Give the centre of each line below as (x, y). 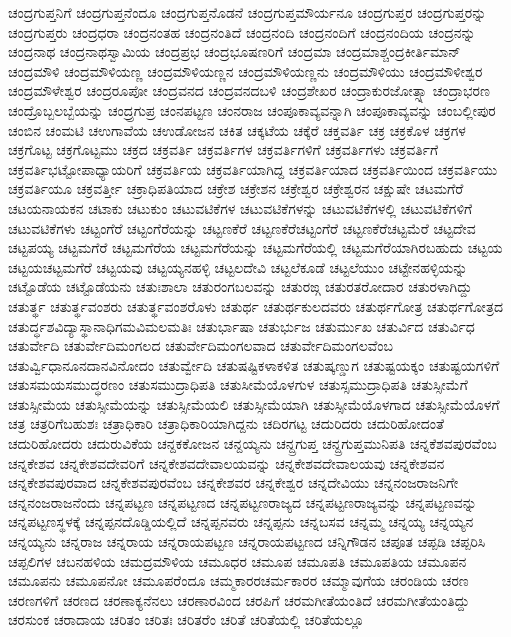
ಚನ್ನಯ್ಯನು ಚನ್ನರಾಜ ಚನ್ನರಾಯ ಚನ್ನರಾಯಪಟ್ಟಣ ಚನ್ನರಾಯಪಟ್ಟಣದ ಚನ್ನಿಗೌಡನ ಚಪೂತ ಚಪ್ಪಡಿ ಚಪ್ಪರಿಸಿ (247, 541)
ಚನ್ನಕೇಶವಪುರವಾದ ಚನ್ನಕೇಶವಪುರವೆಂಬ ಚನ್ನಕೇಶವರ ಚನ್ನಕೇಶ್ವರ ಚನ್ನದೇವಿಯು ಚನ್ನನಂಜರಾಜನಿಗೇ (233, 482)
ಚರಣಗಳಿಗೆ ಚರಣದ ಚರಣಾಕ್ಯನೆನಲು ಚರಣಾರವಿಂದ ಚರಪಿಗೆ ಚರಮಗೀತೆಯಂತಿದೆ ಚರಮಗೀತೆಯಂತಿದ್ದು (239, 599)
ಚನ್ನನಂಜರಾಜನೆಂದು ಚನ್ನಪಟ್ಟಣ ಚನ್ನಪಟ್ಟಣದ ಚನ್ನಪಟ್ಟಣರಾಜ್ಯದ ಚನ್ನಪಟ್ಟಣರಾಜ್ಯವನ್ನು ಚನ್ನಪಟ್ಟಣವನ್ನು (242, 501)
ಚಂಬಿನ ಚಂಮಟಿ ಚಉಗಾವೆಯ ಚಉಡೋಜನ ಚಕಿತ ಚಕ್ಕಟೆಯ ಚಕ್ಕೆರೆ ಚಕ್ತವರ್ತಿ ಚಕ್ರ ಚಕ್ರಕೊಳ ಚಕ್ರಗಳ (237, 129)
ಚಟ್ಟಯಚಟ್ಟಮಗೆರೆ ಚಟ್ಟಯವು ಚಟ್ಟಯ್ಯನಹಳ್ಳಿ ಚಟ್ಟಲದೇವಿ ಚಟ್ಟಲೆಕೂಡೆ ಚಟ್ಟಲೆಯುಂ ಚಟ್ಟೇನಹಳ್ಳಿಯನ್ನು (238, 266)
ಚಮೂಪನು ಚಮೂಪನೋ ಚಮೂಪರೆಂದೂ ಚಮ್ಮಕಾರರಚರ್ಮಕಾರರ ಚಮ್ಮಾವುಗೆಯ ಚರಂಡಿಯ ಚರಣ (238, 580)
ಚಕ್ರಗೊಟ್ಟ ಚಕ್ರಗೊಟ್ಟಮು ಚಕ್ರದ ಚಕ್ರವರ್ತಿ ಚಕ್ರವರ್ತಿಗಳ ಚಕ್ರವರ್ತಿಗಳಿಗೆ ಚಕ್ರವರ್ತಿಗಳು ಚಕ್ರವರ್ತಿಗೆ (223, 149)
